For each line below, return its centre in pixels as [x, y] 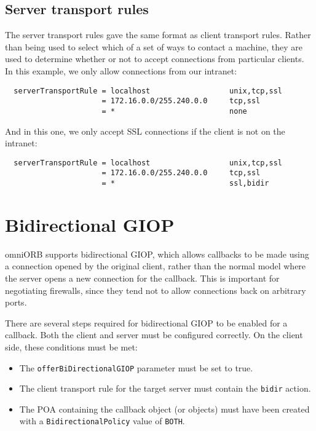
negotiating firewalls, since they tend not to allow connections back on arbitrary [156, 290]
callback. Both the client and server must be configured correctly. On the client [154, 335]
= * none [174, 111]
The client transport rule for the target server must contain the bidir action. [165, 388]
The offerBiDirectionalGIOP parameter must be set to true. [136, 367]
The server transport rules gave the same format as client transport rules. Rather [158, 35]
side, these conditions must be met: [71, 346]
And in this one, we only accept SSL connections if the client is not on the [145, 131]
